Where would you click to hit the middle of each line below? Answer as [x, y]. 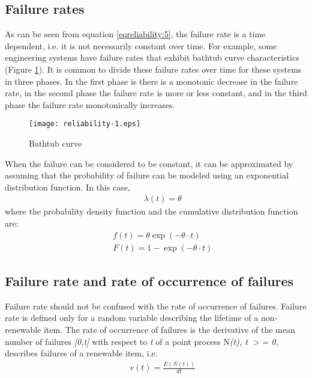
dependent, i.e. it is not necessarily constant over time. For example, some [141, 45]
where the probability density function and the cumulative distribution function [151, 211]
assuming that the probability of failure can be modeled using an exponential [147, 175]
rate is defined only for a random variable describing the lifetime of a [132, 318]
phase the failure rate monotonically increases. [90, 104]
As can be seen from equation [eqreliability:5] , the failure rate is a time [135, 34]
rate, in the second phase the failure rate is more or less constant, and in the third [156, 93]
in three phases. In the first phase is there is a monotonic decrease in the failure [151, 81]
